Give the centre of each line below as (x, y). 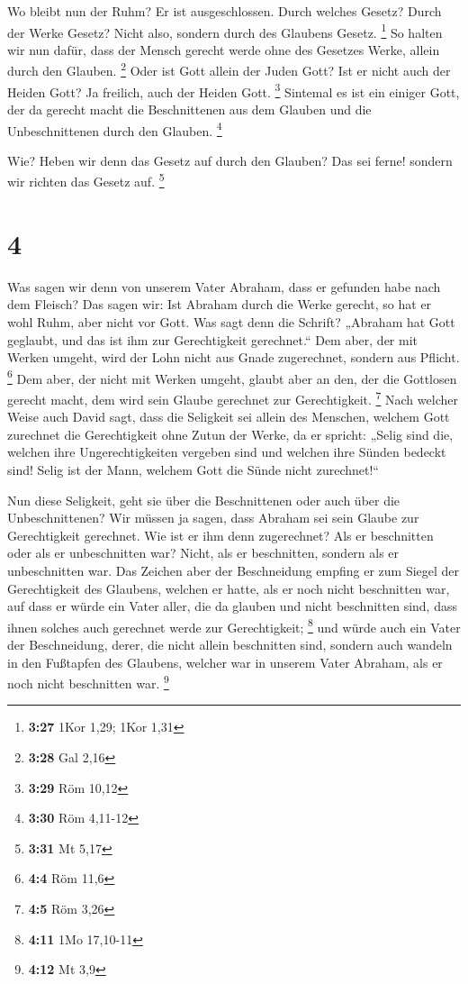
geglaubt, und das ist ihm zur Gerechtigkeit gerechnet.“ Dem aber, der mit (213, 339)
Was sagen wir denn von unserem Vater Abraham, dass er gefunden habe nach (224, 286)
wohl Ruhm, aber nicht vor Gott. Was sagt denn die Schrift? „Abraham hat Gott (231, 321)
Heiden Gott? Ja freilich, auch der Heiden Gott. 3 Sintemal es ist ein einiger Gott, (234, 90)
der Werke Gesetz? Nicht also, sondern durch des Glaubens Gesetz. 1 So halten (225, 31)
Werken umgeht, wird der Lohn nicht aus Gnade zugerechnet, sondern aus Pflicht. (234, 357)
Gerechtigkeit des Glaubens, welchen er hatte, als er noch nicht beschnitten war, (229, 588)
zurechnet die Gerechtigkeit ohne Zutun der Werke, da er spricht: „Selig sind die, (230, 434)
